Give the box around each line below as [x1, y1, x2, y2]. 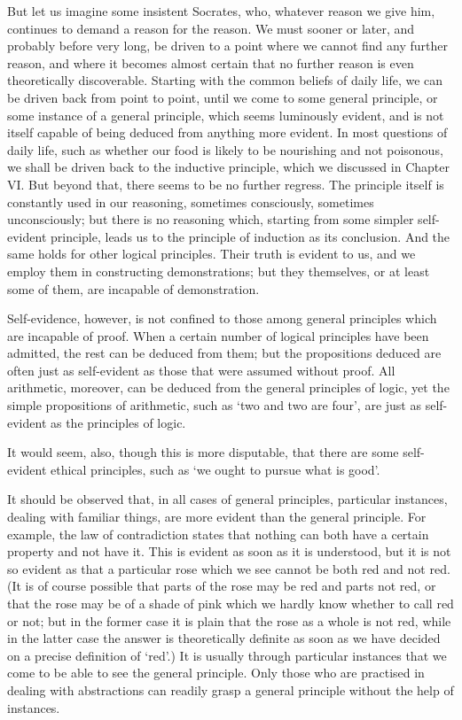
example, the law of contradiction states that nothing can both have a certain [7, 524, 429, 543]
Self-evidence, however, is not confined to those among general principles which [7, 309, 437, 328]
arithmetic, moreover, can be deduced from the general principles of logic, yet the [7, 378, 450, 397]
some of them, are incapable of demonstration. [7, 279, 260, 298]
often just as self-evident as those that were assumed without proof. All [7, 360, 395, 379]
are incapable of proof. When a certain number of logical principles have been [7, 326, 429, 345]
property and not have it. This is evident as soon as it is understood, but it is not [7, 542, 451, 561]
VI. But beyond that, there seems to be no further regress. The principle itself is [7, 174, 444, 193]
